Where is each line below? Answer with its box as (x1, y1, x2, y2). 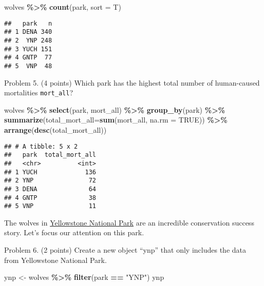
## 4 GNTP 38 (4, 194, 96, 201)
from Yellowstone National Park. (4, 254, 107, 265)
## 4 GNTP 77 (4, 54, 52, 62)
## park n (4, 19, 52, 27)
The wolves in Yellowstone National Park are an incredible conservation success (4, 217, 254, 228)
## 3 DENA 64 (4, 185, 96, 193)
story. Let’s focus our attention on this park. (4, 227, 144, 238)
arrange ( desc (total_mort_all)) (4, 124, 107, 135)
